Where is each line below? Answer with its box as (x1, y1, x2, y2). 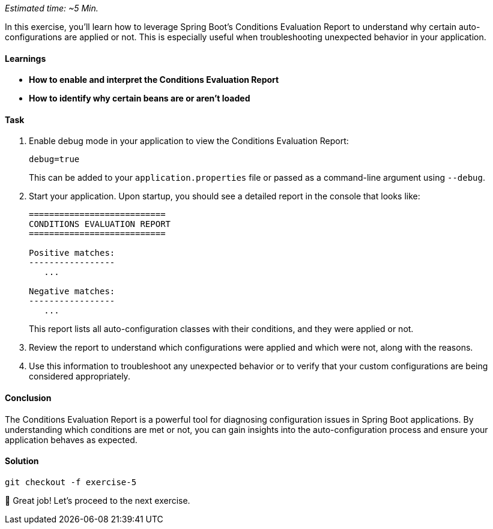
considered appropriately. (29, 371, 130, 382)
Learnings (5, 53, 46, 64)
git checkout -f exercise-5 (5, 477, 137, 487)
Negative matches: (29, 286, 115, 297)
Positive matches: (29, 248, 115, 258)
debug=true (29, 154, 80, 165)
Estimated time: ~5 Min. (5, 3, 98, 13)
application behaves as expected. (5, 434, 138, 445)
